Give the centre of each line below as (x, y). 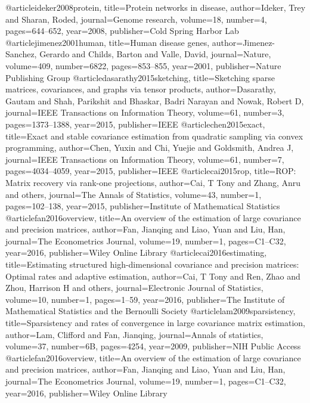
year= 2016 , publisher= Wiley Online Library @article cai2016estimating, (136, 252)
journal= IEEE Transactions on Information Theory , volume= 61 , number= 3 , (145, 112)
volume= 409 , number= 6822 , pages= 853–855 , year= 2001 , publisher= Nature (143, 65)
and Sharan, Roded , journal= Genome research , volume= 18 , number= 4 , (136, 19)
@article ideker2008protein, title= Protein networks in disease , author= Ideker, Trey (156, 7)
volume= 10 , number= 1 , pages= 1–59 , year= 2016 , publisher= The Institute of (145, 299)
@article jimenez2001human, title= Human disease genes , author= (124, 42)
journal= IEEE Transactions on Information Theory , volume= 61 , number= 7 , (145, 159)
